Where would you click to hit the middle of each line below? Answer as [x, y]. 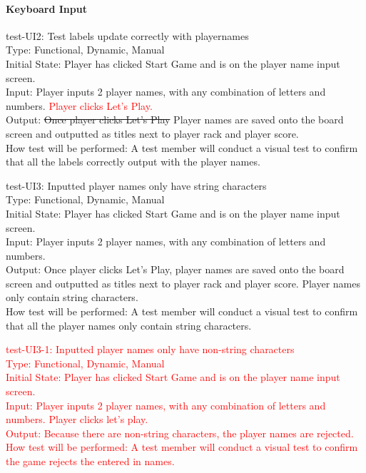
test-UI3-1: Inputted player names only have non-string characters [150, 349]
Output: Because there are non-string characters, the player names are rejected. [180, 433]
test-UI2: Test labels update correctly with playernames [127, 35]
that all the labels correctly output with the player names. [133, 162]
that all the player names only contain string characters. [129, 325]
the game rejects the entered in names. [90, 461]
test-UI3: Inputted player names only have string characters [136, 185]
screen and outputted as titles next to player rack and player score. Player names [183, 283]
